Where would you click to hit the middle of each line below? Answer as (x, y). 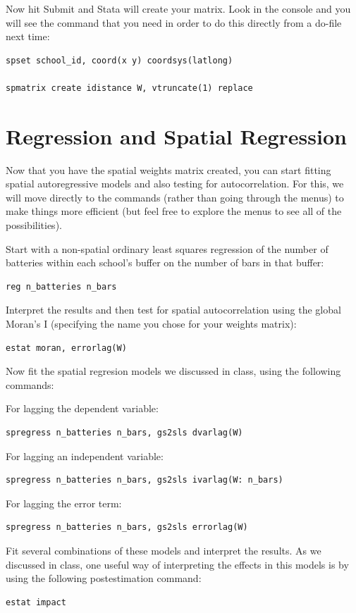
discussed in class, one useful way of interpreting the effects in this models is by (177, 564)
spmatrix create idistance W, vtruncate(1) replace (129, 88)
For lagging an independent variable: (85, 456)
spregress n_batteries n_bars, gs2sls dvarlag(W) (124, 433)
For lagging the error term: (64, 503)
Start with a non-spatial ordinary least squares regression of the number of (167, 248)
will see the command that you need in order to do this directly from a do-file (174, 22)
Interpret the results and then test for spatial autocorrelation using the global (173, 310)
